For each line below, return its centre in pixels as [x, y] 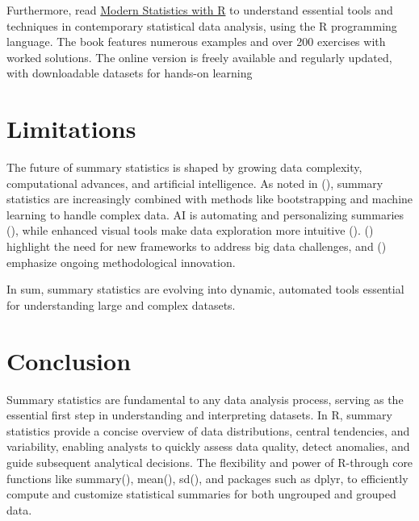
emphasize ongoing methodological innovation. [121, 262]
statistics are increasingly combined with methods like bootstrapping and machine [210, 199]
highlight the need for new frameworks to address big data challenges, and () [197, 246]
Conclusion [69, 360]
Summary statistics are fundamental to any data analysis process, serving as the [205, 399]
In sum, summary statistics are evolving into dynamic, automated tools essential [205, 289]
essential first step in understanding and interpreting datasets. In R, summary [199, 415]
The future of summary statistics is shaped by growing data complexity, [184, 167]
